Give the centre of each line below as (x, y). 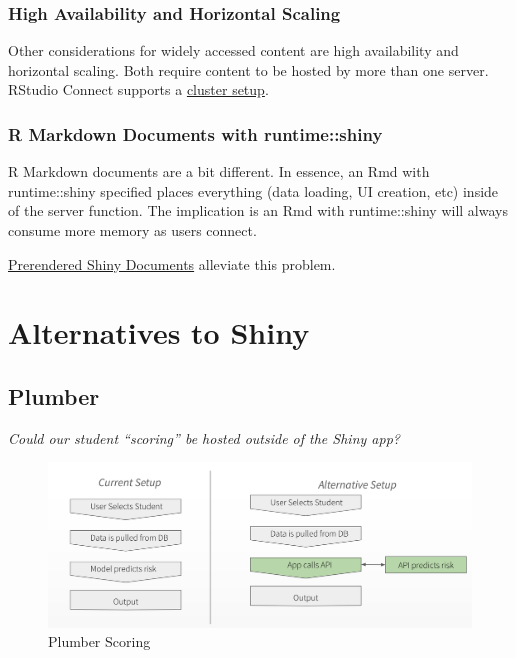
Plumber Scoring (99, 641)
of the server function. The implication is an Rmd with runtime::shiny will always (258, 210)
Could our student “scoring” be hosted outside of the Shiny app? (204, 437)
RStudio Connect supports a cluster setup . (138, 89)
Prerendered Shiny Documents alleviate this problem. (172, 263)
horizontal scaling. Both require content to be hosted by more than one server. (248, 69)
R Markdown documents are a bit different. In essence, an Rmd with (219, 171)
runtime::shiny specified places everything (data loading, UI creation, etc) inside (253, 190)
